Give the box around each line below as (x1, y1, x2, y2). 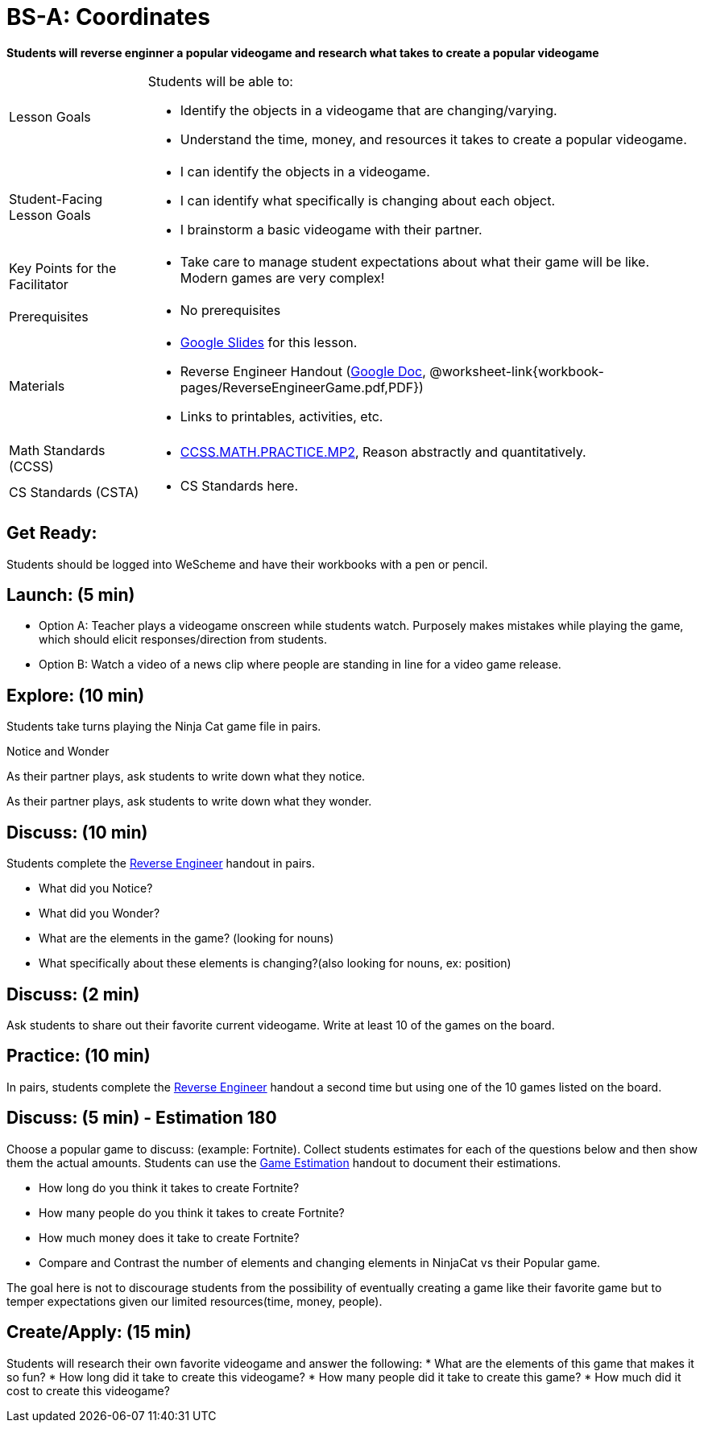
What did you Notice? (39, 881, 153, 896)
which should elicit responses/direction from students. (39, 632, 327, 647)
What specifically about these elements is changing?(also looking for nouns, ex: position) (39, 956, 511, 971)
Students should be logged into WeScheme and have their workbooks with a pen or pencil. (6, 557, 488, 571)
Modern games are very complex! (180, 269, 385, 286)
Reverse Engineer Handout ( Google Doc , (180, 362, 426, 379)
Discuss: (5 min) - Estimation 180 (6, 1108, 277, 1129)
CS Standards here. (180, 477, 299, 494)
